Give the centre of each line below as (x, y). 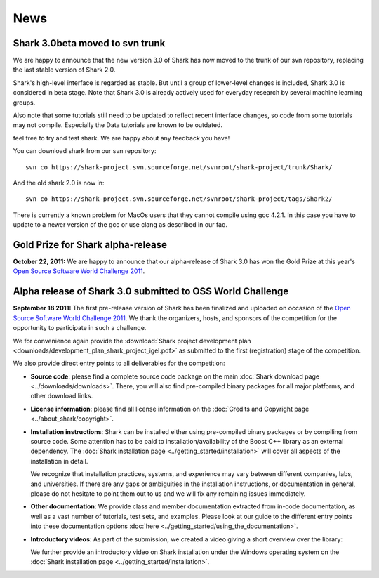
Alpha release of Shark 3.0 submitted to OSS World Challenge (151, 291)
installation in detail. (59, 461)
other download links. (62, 396)
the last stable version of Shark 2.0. (64, 70)
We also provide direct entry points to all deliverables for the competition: (119, 363)
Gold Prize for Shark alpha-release (90, 245)
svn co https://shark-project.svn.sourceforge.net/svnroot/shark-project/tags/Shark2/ (179, 199)
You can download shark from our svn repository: (85, 151)
